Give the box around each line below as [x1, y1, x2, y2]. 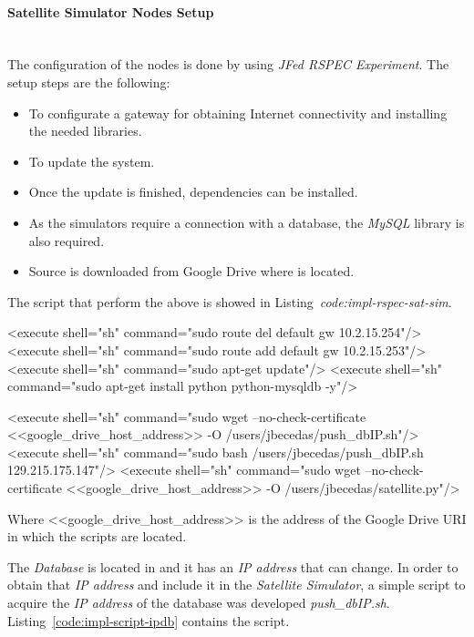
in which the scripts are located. [7, 527, 187, 546]
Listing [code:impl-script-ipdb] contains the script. [7, 611, 290, 630]
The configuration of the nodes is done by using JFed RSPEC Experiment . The [7, 55, 449, 74]
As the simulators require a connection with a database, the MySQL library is [28, 212, 465, 231]
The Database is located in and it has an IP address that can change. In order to [7, 557, 459, 576]
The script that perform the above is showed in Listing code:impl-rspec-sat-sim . [7, 292, 452, 311]
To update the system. [28, 151, 155, 170]
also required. [28, 231, 105, 250]
